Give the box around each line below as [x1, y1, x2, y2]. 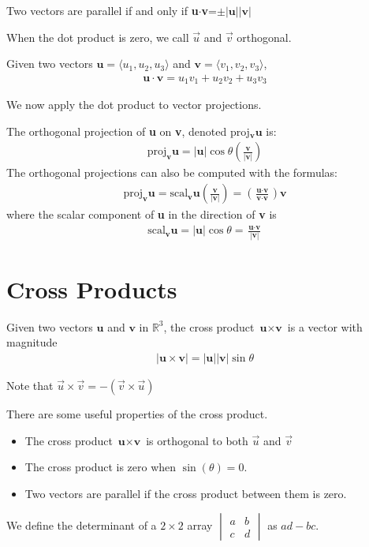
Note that [6, 377, 54, 393]
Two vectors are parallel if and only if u [6, 2, 199, 18]
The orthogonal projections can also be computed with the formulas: [6, 164, 337, 181]
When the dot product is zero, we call [6, 28, 189, 45]
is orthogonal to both [146, 432, 248, 448]
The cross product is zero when [24, 459, 177, 475]
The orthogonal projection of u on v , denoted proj [6, 122, 250, 139]
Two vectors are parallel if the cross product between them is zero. [24, 485, 347, 501]
